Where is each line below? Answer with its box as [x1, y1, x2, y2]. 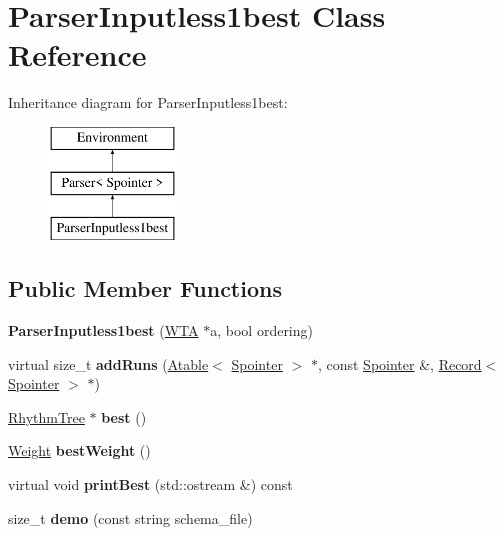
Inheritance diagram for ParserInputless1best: [8, 92, 288, 113]
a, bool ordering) [210, 320, 313, 341]
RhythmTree [8, 406, 85, 427]
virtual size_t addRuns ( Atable [8, 353, 209, 374]
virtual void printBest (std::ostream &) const [8, 474, 293, 495]
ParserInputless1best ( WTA [8, 320, 199, 341]
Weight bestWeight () [8, 440, 151, 461]
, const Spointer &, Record [317, 353, 482, 374]
